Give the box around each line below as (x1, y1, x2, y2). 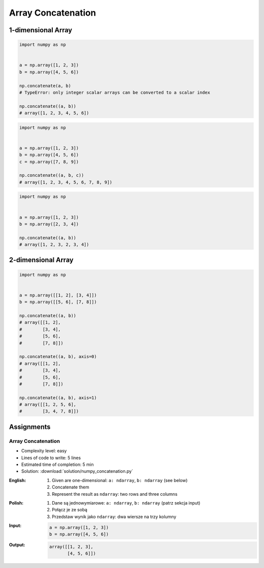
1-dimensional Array (9, 26, 72, 34)
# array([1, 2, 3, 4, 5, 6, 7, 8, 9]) (19, 179, 112, 185)
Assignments (9, 422, 51, 431)
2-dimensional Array (9, 256, 74, 264)
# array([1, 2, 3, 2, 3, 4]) (19, 242, 89, 248)
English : (9, 477, 26, 483)
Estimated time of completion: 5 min (21, 462, 94, 467)
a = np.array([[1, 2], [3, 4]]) (19, 292, 97, 298)
